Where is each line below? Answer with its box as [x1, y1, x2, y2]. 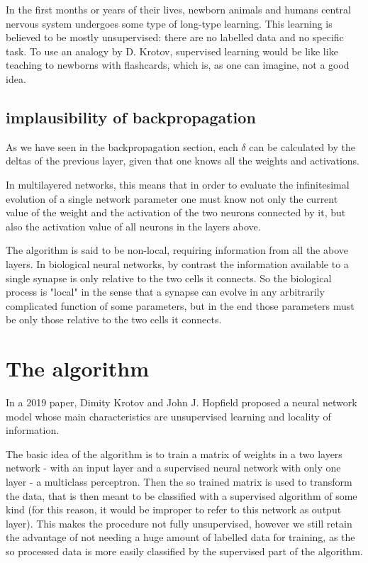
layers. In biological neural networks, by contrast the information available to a [6, 256, 349, 271]
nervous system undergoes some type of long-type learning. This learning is [6, 16, 333, 30]
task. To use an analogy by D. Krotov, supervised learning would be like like [6, 43, 338, 58]
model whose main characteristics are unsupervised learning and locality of [6, 408, 331, 423]
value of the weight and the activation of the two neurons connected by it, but [6, 205, 346, 220]
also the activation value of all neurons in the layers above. [6, 218, 261, 233]
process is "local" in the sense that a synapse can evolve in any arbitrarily [6, 284, 325, 299]
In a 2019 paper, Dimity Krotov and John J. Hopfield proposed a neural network [6, 395, 357, 410]
